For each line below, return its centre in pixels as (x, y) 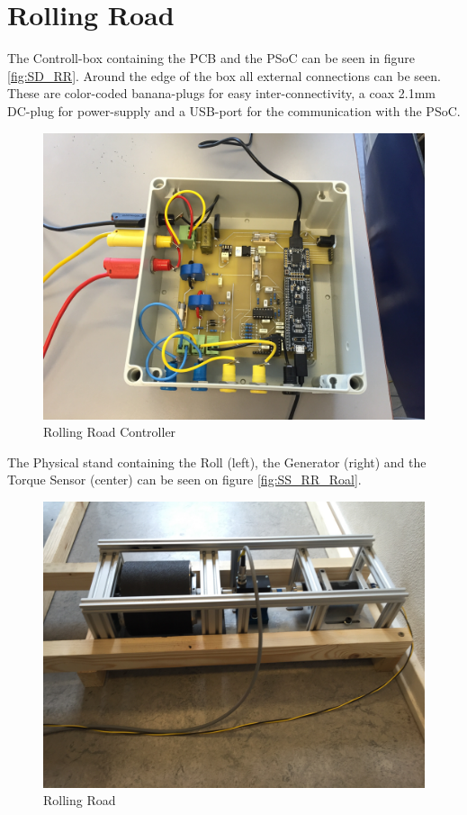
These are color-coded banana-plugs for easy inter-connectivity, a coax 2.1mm (221, 93)
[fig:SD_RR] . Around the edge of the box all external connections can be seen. (224, 75)
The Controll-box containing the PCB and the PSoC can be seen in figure (211, 58)
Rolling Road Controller (110, 432)
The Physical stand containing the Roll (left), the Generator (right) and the (217, 462)
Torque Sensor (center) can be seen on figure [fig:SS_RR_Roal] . (184, 480)
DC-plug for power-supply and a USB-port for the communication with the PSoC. (234, 110)
